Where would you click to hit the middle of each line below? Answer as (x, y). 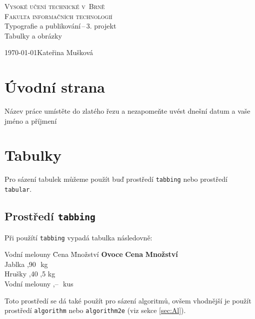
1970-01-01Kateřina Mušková (49, 52)
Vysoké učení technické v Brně (55, 6)
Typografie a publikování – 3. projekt (60, 26)
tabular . (18, 189)
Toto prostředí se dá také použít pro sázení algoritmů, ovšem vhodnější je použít (128, 300)
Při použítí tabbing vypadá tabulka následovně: (78, 237)
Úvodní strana (55, 87)
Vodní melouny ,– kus (39, 283)
